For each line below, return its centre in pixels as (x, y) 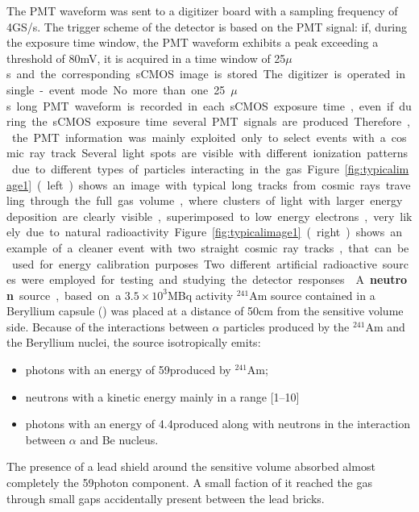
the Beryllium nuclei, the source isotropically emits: (134, 342)
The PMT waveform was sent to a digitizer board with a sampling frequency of (202, 10)
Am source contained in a (312, 295)
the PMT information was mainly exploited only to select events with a (199, 137)
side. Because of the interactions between (108, 326)
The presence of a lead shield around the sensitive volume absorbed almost (191, 466)
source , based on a (70, 295)
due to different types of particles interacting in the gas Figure (175, 168)
